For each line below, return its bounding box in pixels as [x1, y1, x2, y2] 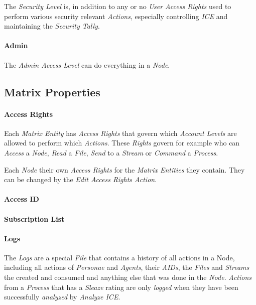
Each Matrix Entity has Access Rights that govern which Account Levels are [4, 127, 237, 138]
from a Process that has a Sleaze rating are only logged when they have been [4, 281, 238, 292]
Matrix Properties [4, 84, 100, 99]
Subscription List [4, 213, 65, 224]
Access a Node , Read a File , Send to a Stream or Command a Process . [4, 147, 218, 158]
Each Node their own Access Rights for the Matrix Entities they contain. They [4, 164, 245, 175]
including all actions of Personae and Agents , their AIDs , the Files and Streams [4, 262, 249, 272]
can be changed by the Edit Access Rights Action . [4, 174, 157, 185]
